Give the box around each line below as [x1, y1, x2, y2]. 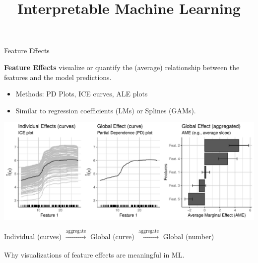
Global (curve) [90, 231, 134, 241]
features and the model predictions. [4, 72, 112, 82]
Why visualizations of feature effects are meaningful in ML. [4, 250, 185, 260]
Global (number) [163, 231, 214, 241]
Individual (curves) [4, 231, 62, 241]
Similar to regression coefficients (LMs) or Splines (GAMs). [15, 105, 196, 115]
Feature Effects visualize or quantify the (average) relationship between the [4, 62, 240, 72]
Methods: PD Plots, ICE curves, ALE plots [15, 88, 148, 99]
